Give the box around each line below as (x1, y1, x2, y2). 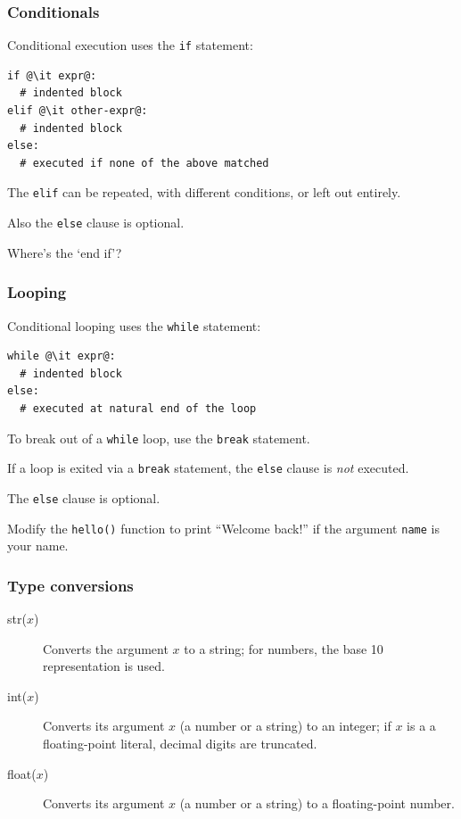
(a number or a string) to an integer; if (179, 716, 391, 735)
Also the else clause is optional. (7, 213, 185, 232)
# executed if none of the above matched (20, 156, 269, 170)
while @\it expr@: (7, 350, 116, 363)
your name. (7, 536, 69, 555)
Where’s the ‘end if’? (7, 243, 122, 261)
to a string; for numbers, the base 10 (184, 639, 383, 658)
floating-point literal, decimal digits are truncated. (43, 734, 317, 752)
